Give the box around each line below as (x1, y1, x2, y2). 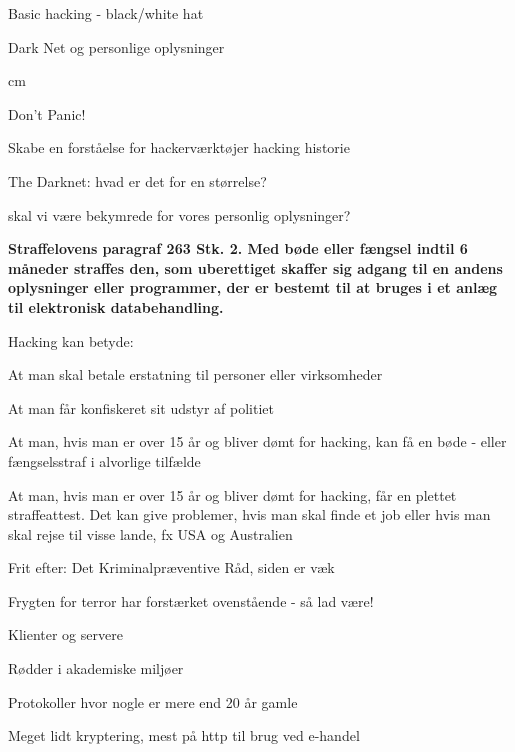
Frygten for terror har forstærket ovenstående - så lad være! (8, 590, 374, 611)
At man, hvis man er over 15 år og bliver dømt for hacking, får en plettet (8, 484, 457, 505)
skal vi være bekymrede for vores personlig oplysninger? (8, 204, 351, 225)
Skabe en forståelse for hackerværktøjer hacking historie (8, 137, 350, 158)
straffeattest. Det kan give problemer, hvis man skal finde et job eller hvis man (8, 504, 491, 525)
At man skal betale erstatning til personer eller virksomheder (8, 364, 383, 385)
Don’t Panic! (8, 103, 86, 124)
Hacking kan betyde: (8, 330, 134, 351)
